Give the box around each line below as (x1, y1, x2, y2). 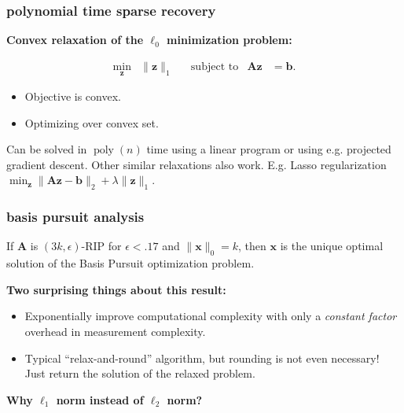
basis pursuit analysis (6, 207, 145, 227)
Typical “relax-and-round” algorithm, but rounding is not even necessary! (24, 349, 380, 366)
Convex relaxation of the (6, 31, 144, 48)
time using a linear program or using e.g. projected (146, 141, 391, 157)
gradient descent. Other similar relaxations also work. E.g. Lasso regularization (6, 156, 387, 172)
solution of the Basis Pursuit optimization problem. (6, 255, 255, 271)
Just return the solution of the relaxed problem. (24, 365, 255, 382)
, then (238, 238, 266, 254)
